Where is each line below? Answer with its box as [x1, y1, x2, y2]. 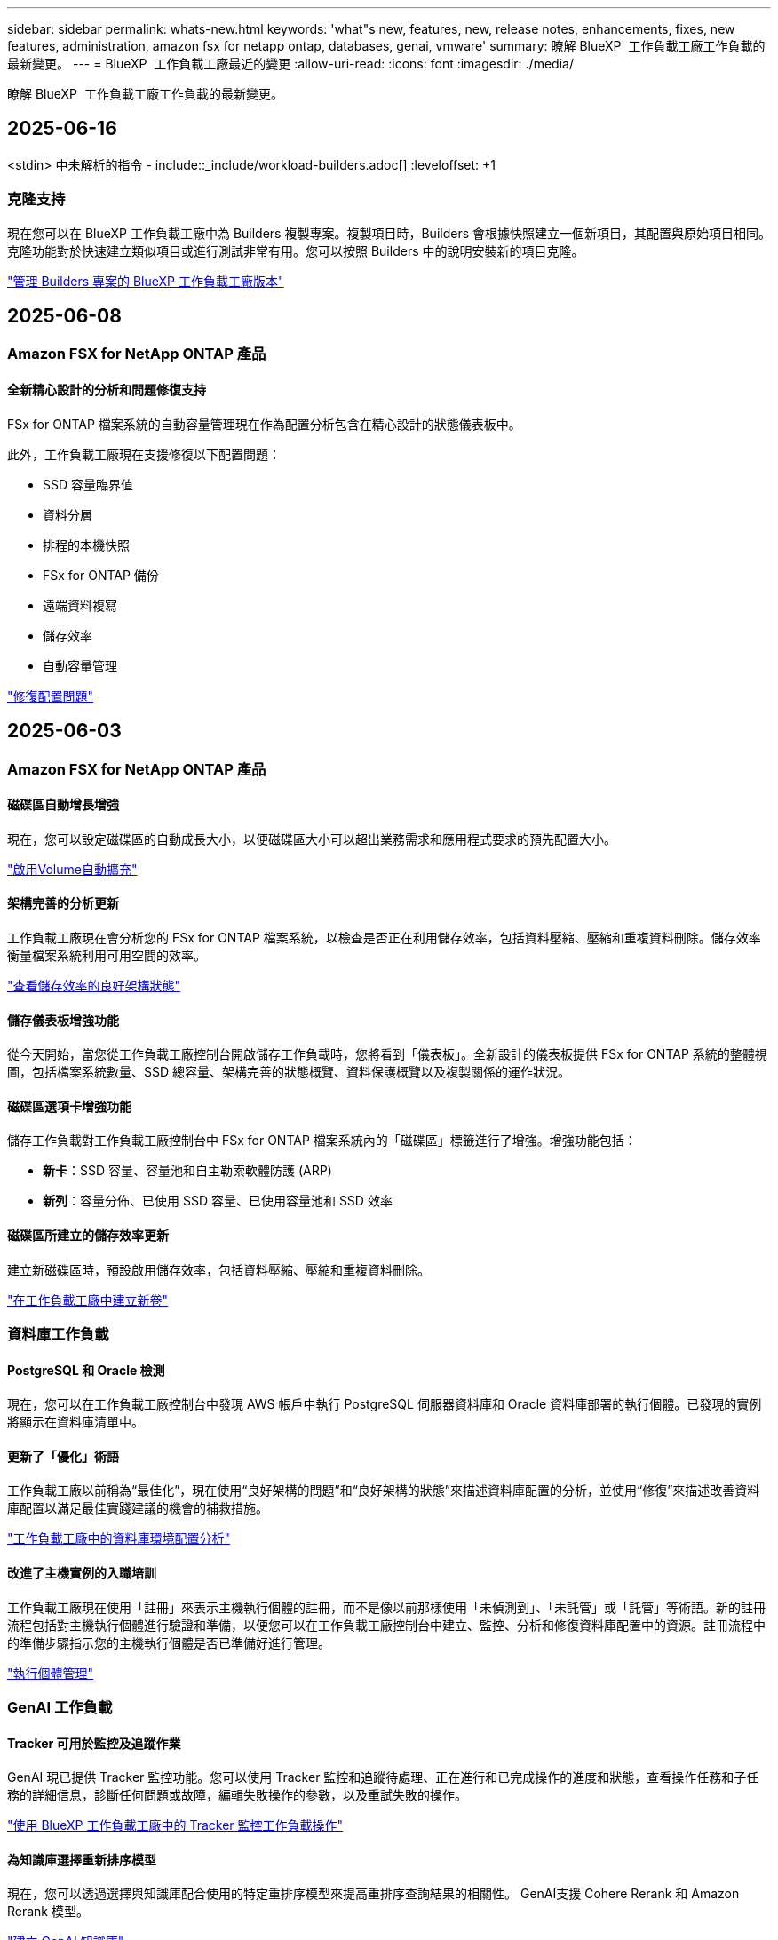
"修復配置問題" [7, 688, 94, 704]
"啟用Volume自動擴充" [7, 861, 138, 877]
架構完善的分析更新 [7, 895, 119, 911]
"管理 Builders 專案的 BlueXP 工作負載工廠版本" [7, 273, 284, 289]
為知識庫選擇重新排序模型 [7, 1851, 156, 1867]
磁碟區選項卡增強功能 [7, 1098, 131, 1114]
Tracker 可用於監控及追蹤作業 [7, 1735, 181, 1751]
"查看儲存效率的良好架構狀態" [7, 977, 181, 993]
